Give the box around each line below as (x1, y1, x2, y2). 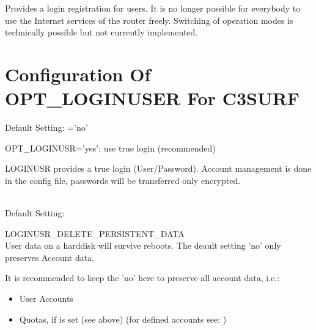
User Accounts (19, 292, 73, 305)
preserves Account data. (5, 251, 95, 263)
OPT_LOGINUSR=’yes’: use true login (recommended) (5, 141, 216, 154)
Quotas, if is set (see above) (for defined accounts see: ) (19, 312, 227, 325)
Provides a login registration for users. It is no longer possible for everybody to (5, 2, 301, 14)
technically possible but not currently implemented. (5, 26, 198, 38)
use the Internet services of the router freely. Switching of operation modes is (5, 13, 293, 26)
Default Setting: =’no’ (5, 121, 88, 134)
